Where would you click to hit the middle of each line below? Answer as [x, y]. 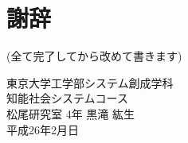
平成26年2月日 [43, 129]
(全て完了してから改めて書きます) [94, 56]
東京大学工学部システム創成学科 [90, 82]
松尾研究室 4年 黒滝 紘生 [70, 113]
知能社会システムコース [67, 98]
